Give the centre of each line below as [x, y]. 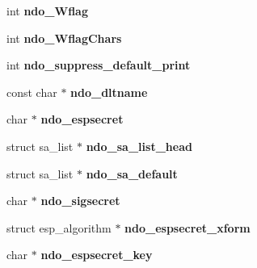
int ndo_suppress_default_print [99, 65]
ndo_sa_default [132, 173]
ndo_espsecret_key [97, 255]
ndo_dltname [109, 92]
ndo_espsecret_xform [187, 227]
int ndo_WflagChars [64, 38]
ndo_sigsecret [80, 201]
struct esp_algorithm [59, 227]
